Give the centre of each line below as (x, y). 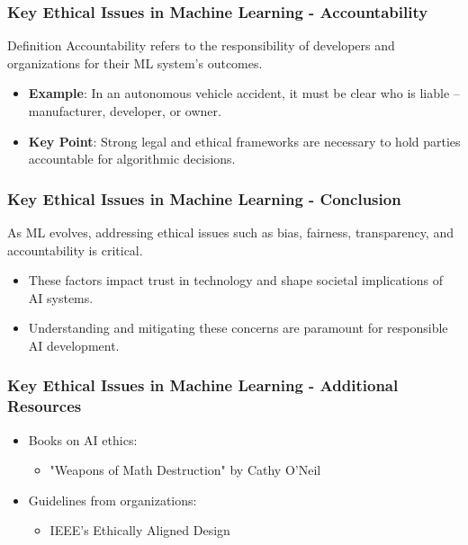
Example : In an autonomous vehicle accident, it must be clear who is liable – (244, 93)
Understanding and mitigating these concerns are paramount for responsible (238, 328)
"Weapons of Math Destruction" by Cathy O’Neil (185, 470)
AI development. (74, 345)
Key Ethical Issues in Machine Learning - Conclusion (204, 198)
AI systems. (61, 297)
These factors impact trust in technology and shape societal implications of (235, 280)
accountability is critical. (75, 250)
